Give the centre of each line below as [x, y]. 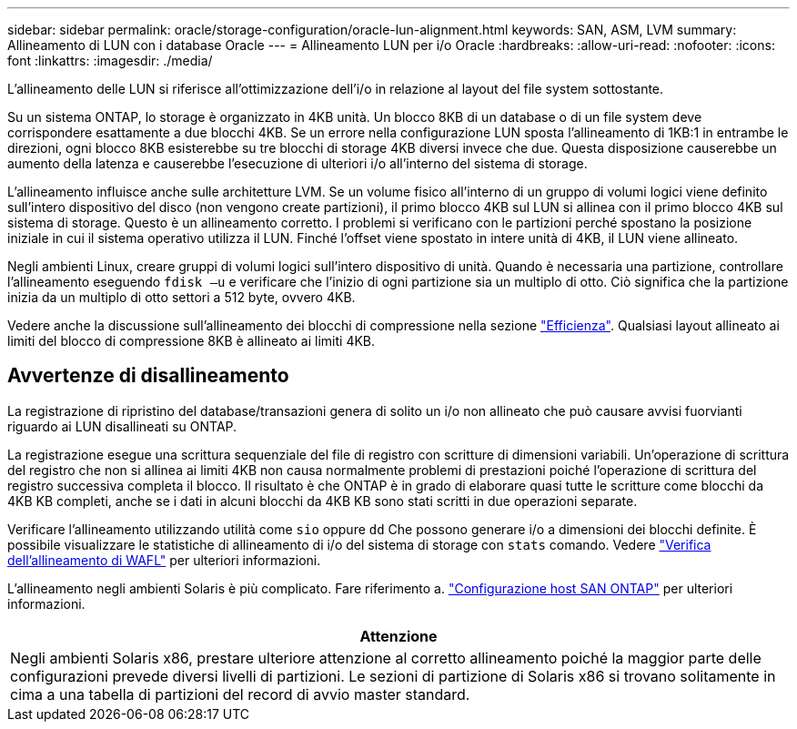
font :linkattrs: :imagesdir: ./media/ [110, 61]
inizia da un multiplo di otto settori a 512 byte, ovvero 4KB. [182, 297]
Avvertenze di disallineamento [148, 376]
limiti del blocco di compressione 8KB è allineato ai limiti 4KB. [192, 341]
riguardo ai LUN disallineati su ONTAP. [122, 426]
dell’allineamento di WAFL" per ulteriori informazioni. [164, 560]
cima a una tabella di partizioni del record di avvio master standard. [240, 694]
